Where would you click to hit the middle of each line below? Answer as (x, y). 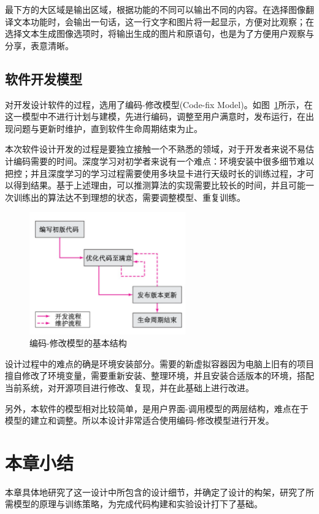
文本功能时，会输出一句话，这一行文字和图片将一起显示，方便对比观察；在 (163, 21)
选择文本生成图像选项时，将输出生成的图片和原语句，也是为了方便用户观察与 (159, 33)
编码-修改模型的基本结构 (78, 343)
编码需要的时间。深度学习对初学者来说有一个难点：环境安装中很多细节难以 (163, 161)
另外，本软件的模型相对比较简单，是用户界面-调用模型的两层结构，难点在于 (157, 408)
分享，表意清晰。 (39, 45)
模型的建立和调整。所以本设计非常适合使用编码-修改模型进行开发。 (140, 420)
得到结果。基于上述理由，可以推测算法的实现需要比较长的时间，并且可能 (159, 185)
